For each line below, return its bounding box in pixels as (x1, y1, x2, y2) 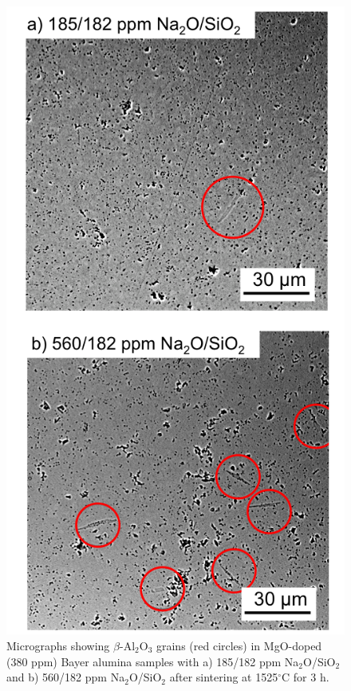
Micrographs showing (6, 637, 110, 653)
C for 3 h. (282, 669, 329, 685)
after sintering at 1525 (169, 669, 278, 685)
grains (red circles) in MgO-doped (156, 637, 322, 653)
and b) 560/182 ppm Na (6, 669, 125, 685)
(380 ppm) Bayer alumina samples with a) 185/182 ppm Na (6, 653, 299, 669)
